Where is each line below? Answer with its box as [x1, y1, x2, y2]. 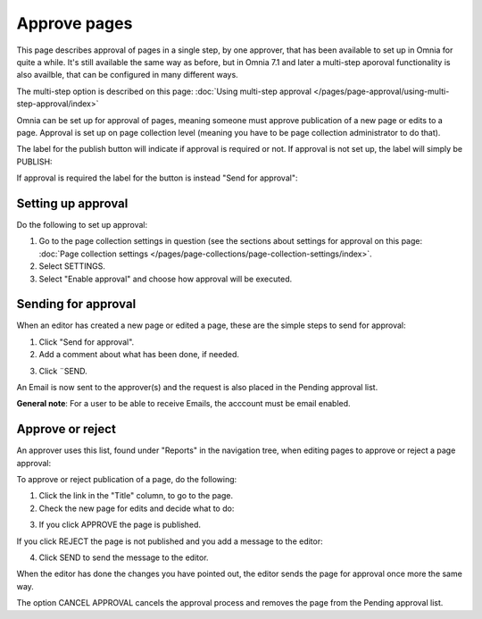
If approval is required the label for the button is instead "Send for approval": [16, 172, 298, 183]
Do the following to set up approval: [16, 219, 148, 230]
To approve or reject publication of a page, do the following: [16, 474, 237, 485]
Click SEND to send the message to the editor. [38, 552, 209, 563]
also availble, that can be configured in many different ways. [16, 70, 238, 80]
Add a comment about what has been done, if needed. [38, 349, 240, 360]
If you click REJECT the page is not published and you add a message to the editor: [16, 536, 323, 547]
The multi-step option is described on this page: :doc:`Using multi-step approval [16, 86, 312, 96]
